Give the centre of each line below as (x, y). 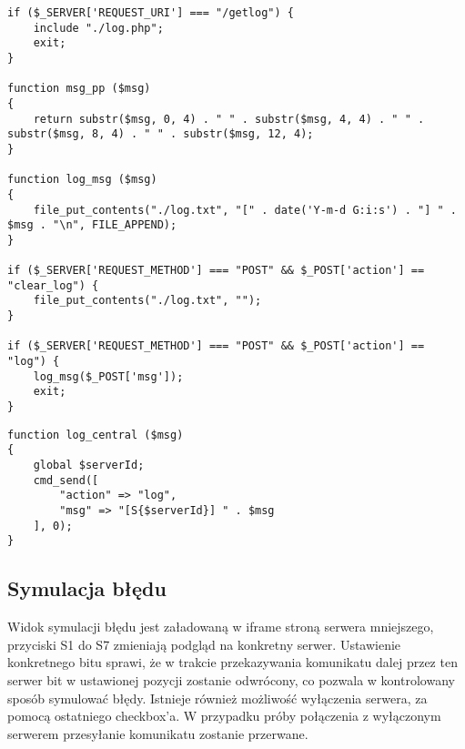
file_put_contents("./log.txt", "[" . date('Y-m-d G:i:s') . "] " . (245, 210)
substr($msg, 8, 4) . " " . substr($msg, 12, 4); (161, 134)
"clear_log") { (53, 285)
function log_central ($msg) (96, 435)
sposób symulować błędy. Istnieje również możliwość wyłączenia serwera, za (217, 698)
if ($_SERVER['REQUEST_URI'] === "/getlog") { (151, 13)
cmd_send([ (66, 480)
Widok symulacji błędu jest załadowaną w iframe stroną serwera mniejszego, (221, 627)
